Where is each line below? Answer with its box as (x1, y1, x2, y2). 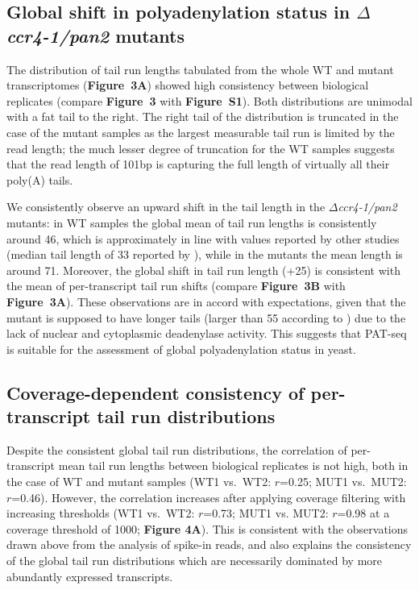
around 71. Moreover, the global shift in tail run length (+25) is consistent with (6, 261, 400, 278)
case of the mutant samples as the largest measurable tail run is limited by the (6, 123, 395, 140)
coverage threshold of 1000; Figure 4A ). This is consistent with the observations (6, 520, 409, 537)
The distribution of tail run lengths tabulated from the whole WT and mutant (6, 60, 394, 77)
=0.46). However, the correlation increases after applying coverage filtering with (11, 488, 406, 505)
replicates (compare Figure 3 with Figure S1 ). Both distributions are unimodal (6, 92, 413, 109)
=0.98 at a (337, 505, 390, 521)
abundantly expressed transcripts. (6, 567, 173, 584)
